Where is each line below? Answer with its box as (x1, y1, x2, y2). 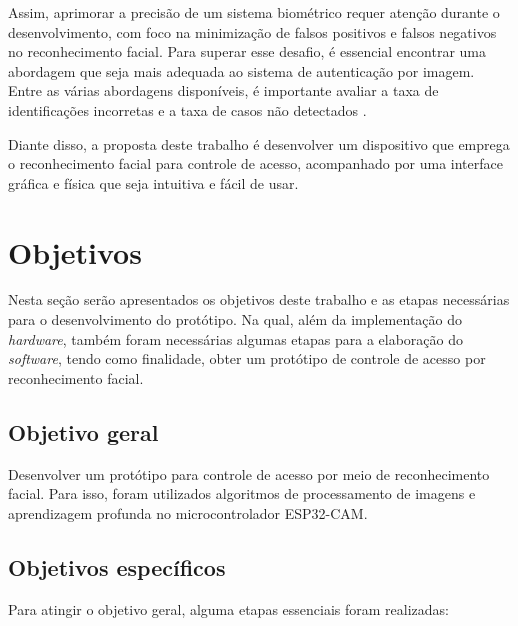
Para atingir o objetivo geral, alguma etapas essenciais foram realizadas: (8, 598, 449, 619)
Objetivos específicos (8, 551, 226, 582)
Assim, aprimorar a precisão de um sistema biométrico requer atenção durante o (8, 2, 500, 22)
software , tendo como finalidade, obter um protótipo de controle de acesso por (8, 348, 486, 369)
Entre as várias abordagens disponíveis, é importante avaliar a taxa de (8, 80, 439, 101)
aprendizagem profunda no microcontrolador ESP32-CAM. (8, 502, 368, 523)
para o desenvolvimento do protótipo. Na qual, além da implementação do (8, 309, 462, 330)
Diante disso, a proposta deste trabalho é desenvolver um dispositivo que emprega (8, 133, 510, 154)
